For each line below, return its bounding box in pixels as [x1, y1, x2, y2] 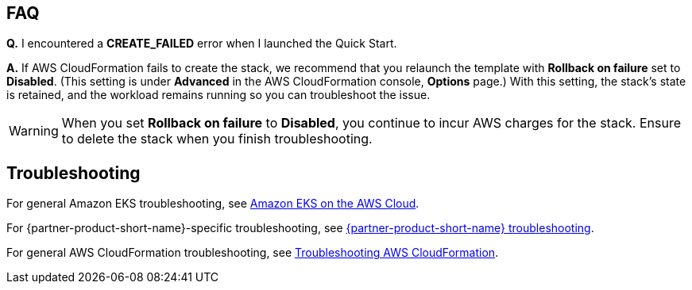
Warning [9, 123, 59, 139]
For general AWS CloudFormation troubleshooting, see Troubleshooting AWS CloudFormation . [6, 246, 499, 260]
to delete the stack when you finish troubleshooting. [61, 131, 373, 147]
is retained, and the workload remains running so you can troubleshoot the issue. [6, 88, 431, 102]
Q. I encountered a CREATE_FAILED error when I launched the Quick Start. [6, 36, 397, 51]
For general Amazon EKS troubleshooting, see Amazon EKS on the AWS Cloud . [6, 197, 419, 211]
